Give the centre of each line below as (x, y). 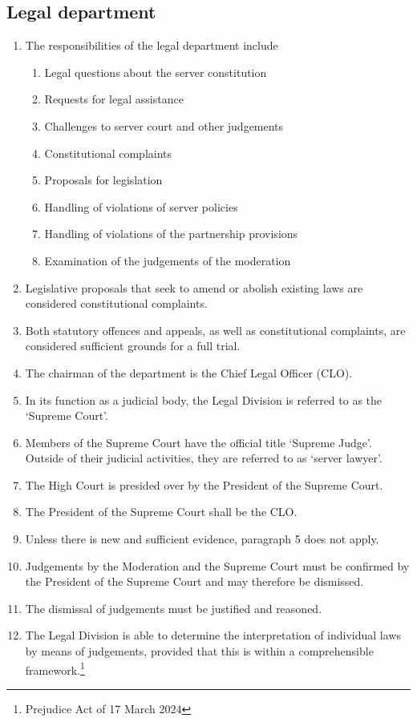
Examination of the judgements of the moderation (168, 260)
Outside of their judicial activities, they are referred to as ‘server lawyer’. (204, 458)
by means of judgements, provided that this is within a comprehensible (199, 651)
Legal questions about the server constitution (156, 72)
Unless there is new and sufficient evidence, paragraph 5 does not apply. (202, 539)
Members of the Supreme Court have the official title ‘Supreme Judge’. (198, 442)
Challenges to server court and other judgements (164, 125)
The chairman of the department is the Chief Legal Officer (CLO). (189, 372)
